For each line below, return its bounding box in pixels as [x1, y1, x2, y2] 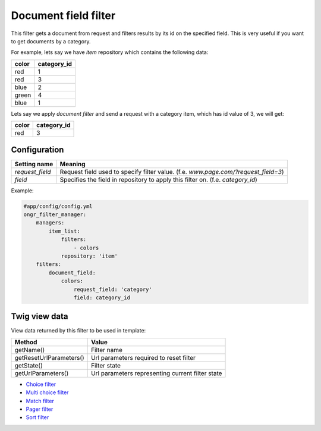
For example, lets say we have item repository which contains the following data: [11, 49, 209, 56]
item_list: [48, 227, 80, 234]
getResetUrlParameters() [14, 353, 84, 362]
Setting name [14, 160, 53, 168]
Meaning [59, 160, 86, 168]
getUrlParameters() [14, 369, 69, 377]
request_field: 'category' [73, 286, 153, 293]
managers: [36, 220, 65, 226]
